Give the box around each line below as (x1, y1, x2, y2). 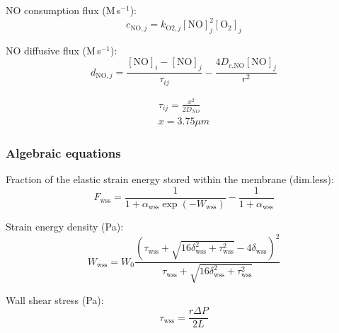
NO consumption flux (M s (6, 3, 121, 17)
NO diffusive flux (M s (6, 42, 101, 57)
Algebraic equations (6, 144, 121, 162)
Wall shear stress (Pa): (6, 292, 104, 307)
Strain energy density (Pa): (6, 219, 124, 233)
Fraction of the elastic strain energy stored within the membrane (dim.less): (6, 172, 334, 187)
